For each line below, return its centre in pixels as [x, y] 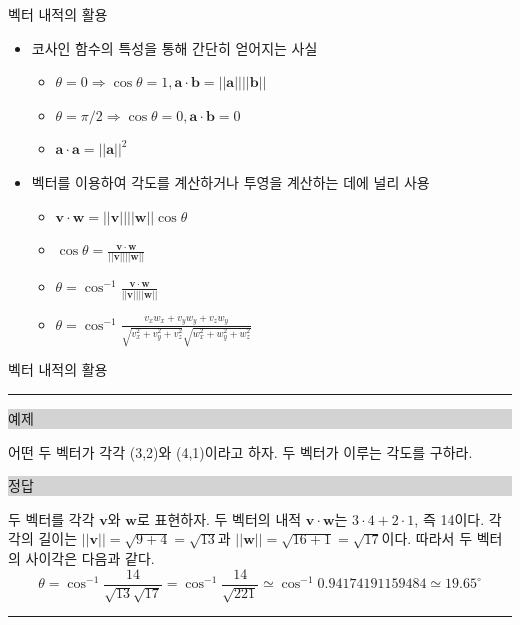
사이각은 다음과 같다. [90, 558]
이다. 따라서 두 [427, 538]
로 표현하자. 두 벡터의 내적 [219, 518]
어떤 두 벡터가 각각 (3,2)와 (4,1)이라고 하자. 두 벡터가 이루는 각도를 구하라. [240, 451]
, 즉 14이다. [449, 518]
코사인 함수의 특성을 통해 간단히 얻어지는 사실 [174, 47]
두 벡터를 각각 [51, 518]
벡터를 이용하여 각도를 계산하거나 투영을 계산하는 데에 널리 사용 [230, 181]
